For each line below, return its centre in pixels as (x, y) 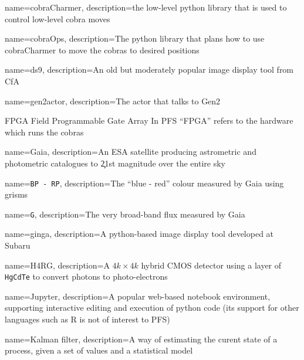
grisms (16, 194)
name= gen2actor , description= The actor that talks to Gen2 (113, 101)
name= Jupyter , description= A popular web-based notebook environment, (138, 296)
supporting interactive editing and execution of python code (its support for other (152, 308)
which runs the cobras (44, 132)
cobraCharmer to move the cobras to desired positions (102, 50)
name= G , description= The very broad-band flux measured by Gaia (125, 214)
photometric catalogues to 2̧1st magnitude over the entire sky (115, 163)
